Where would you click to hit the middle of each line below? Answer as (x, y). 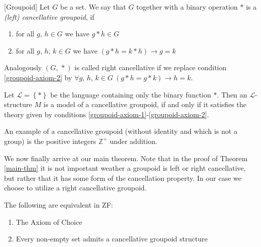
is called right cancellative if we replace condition (150, 67)
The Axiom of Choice (49, 221)
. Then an (232, 94)
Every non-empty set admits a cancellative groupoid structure (112, 239)
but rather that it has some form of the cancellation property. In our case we (123, 178)
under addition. (134, 141)
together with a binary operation (187, 7)
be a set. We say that (93, 7)
